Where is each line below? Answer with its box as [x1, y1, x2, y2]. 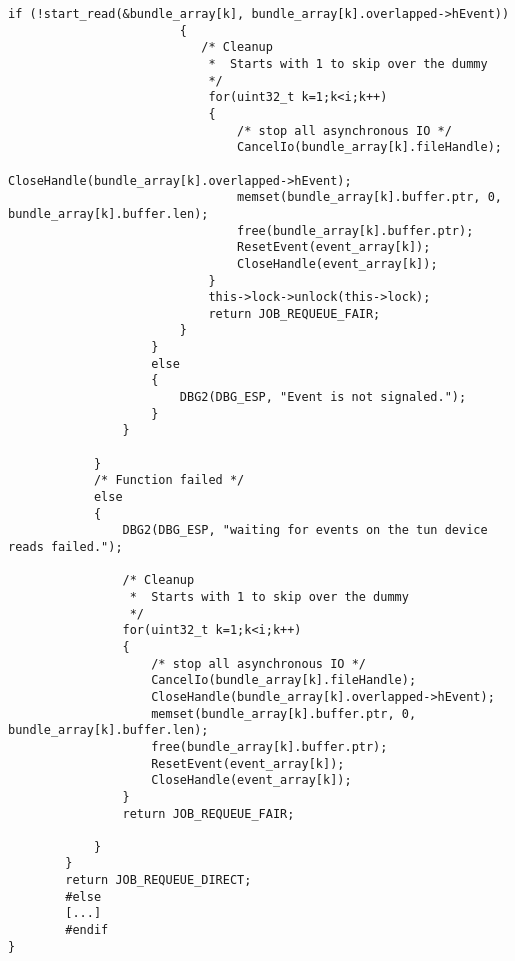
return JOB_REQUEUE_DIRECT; [65, 873, 252, 888]
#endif [65, 923, 109, 938]
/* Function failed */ [93, 473, 245, 488]
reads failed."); [8, 540, 123, 554]
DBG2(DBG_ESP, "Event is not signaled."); [179, 390, 467, 405]
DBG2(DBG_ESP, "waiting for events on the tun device [122, 523, 488, 538]
